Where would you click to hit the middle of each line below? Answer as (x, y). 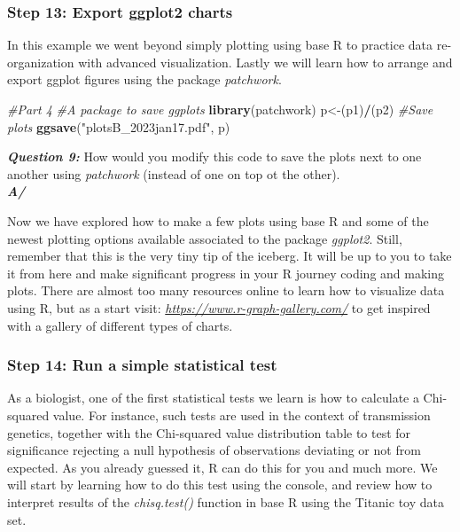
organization (41, 62)
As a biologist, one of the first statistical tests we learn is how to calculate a (213, 398)
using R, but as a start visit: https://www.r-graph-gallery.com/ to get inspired (219, 307)
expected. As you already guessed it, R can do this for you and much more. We (222, 467)
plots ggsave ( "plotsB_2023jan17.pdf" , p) (119, 126)
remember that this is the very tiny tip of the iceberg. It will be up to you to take (230, 256)
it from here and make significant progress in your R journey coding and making (226, 273)
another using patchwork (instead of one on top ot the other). (174, 173)
